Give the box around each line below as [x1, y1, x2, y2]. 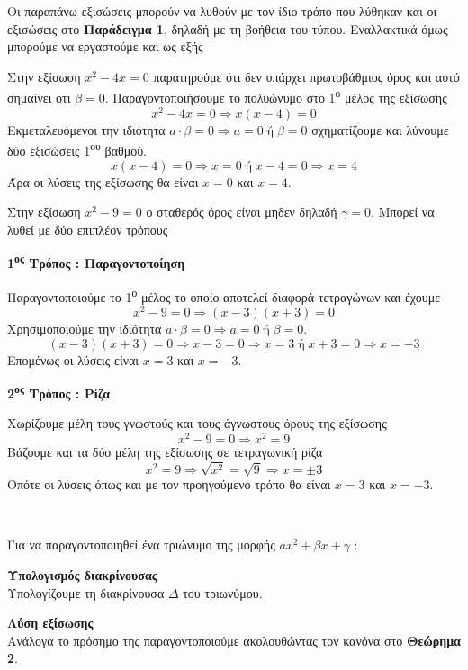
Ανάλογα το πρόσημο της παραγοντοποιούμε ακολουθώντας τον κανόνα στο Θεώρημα [7, 630, 461, 649]
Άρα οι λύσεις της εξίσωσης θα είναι [7, 172, 199, 191]
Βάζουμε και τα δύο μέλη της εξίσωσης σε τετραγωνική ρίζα [7, 442, 323, 461]
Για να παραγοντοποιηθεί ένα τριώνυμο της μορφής [7, 535, 275, 554]
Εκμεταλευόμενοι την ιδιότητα [7, 120, 166, 138]
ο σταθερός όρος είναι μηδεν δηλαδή [146, 202, 337, 221]
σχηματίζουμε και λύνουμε [311, 120, 449, 138]
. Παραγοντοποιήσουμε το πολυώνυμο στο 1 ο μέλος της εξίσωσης [104, 85, 447, 107]
